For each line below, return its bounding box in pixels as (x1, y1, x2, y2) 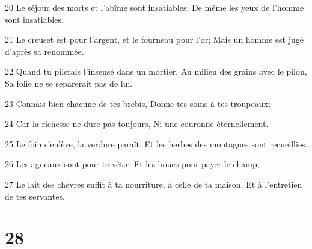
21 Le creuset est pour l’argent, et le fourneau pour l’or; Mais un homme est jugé (5, 33, 304, 46)
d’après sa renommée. (5, 45, 84, 57)
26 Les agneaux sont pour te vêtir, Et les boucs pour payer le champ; (5, 158, 260, 170)
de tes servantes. (5, 189, 65, 202)
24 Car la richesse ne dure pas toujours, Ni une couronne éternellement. (5, 117, 269, 130)
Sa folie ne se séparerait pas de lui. (5, 76, 133, 89)
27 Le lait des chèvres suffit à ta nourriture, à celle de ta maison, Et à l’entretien (5, 177, 302, 190)
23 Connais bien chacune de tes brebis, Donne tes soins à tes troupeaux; (5, 97, 271, 109)
